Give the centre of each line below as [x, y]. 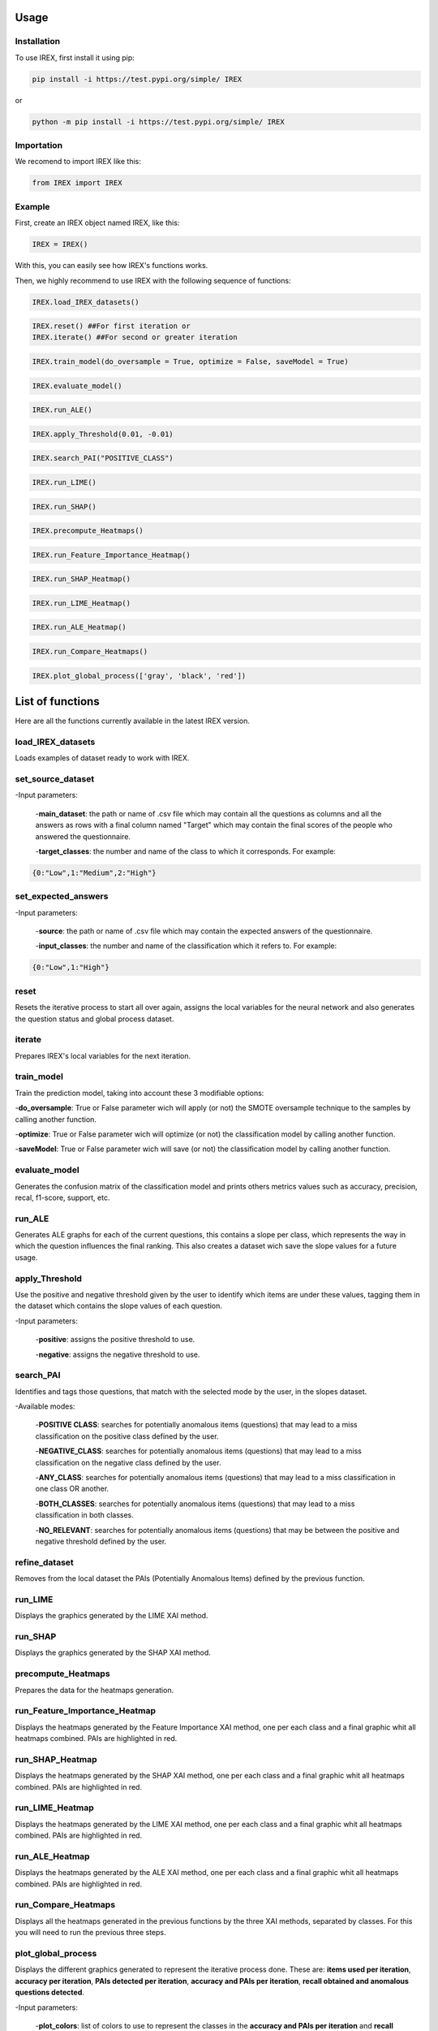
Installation [38, 41]
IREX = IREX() [60, 245]
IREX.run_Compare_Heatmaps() [90, 651]
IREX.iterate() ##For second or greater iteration [135, 338]
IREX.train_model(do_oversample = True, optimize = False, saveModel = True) [190, 362]
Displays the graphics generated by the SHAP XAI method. [113, 1652]
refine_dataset [45, 1562]
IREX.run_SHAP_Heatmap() [82, 579]
